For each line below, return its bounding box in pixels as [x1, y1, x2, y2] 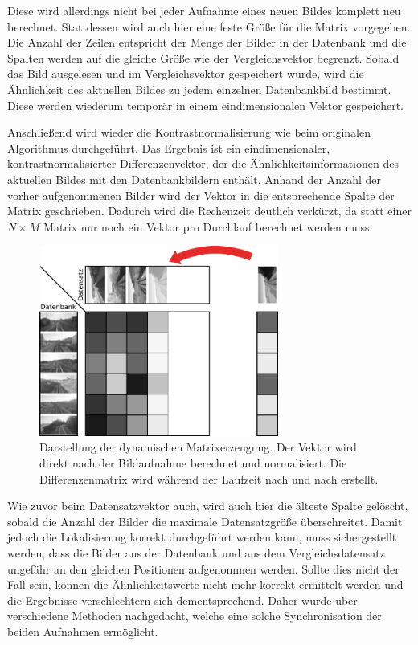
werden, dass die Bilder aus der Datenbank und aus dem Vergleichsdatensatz [7, 545, 385, 561]
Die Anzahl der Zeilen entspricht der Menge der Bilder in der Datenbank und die [7, 34, 407, 51]
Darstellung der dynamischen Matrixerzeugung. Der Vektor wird [39, 439, 357, 455]
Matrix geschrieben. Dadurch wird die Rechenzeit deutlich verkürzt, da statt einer [7, 202, 412, 219]
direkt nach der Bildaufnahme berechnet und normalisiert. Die [39, 455, 347, 472]
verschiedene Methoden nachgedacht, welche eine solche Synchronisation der [7, 607, 382, 624]
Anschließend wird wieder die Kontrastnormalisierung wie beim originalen [7, 124, 371, 141]
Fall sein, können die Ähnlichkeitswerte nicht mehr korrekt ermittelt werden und [7, 576, 404, 593]
